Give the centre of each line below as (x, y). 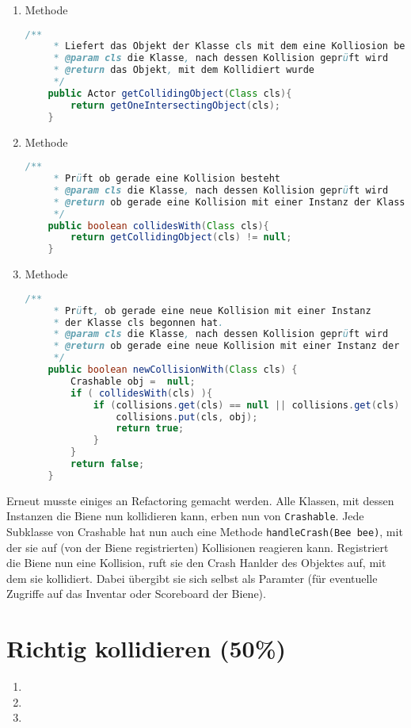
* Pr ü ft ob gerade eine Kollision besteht (167, 179)
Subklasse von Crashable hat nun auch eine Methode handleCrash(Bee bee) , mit (205, 532)
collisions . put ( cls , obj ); (187, 417)
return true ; (150, 429)
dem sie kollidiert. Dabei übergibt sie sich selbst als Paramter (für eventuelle (192, 578)
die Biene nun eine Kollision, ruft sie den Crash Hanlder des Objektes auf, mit (196, 563)
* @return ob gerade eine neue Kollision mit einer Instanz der (226, 346)
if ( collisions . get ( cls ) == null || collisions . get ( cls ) (246, 405)
